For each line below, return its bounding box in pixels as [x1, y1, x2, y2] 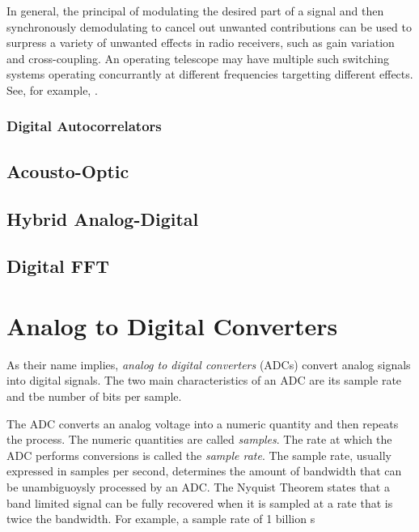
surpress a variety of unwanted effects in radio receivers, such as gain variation [6, 34, 395, 51]
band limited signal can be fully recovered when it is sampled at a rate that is [6, 494, 393, 511]
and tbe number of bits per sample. [6, 388, 182, 405]
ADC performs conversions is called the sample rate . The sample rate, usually [6, 446, 391, 463]
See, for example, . [6, 81, 98, 98]
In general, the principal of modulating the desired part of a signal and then [6, 2, 384, 19]
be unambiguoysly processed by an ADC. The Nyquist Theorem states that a [6, 479, 390, 496]
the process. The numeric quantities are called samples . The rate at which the [6, 431, 392, 448]
